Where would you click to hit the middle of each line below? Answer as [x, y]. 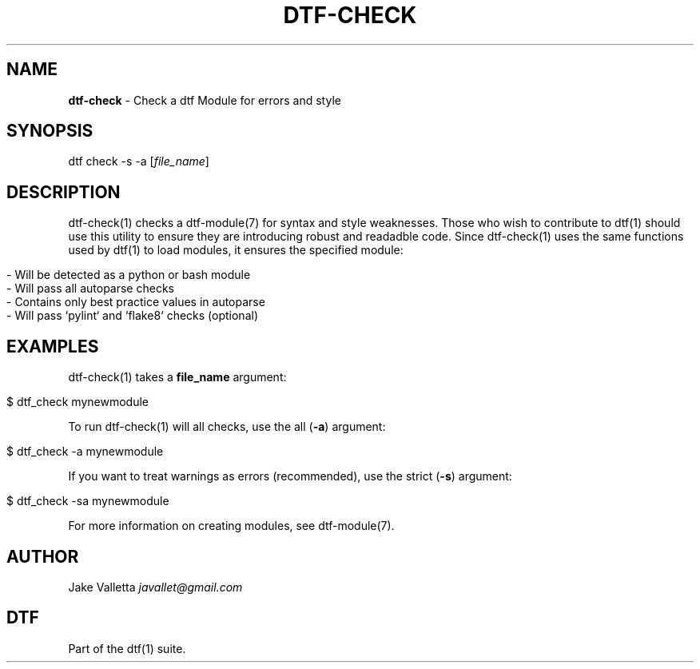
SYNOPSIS [50, 131]
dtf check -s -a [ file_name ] [139, 161]
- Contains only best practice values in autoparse [136, 302]
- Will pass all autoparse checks [90, 289]
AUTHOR [43, 556]
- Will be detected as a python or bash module [129, 275]
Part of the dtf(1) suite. [127, 648]
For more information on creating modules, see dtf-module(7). [231, 526]
